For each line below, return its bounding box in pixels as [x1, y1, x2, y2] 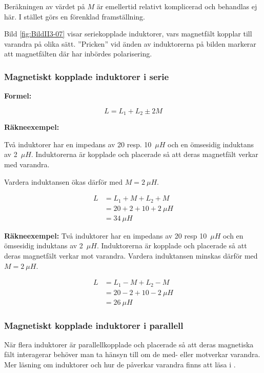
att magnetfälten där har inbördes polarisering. [4, 48, 152, 59]
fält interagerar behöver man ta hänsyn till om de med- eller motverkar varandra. [4, 349, 260, 360]
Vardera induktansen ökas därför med [4, 176, 123, 187]
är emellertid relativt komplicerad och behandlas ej [96, 1, 257, 11]
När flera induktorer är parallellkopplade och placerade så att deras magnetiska [4, 339, 254, 349]
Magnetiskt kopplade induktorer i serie [4, 70, 169, 83]
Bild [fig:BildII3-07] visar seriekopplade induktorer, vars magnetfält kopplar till [4, 28, 252, 39]
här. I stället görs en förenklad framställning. [4, 11, 145, 22]
